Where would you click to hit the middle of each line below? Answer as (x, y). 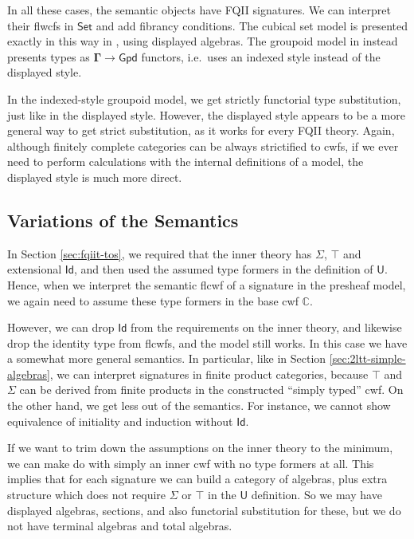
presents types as (49, 56)
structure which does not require (87, 495)
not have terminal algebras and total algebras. (120, 526)
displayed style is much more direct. (95, 177)
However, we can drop (61, 327)
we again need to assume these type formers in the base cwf (153, 300)
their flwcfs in (41, 25)
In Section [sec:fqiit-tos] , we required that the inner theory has (160, 253)
